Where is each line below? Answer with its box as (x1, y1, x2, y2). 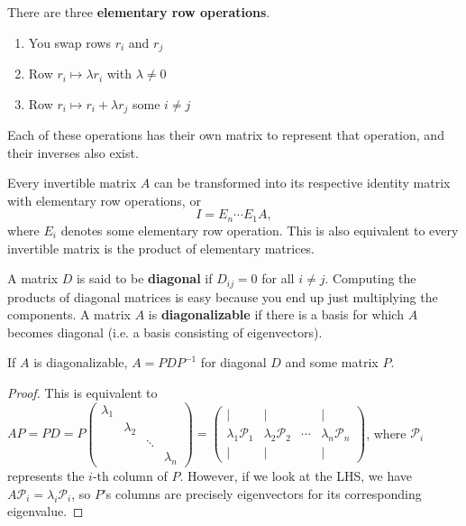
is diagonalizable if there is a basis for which (148, 305, 404, 324)
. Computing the (324, 269, 416, 288)
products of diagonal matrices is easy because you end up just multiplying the (7, 287, 438, 306)
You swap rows (28, 32, 111, 51)
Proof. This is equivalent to (7, 383, 158, 401)
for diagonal (200, 353, 267, 372)
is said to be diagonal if (76, 269, 213, 288)
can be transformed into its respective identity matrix (153, 173, 451, 192)
